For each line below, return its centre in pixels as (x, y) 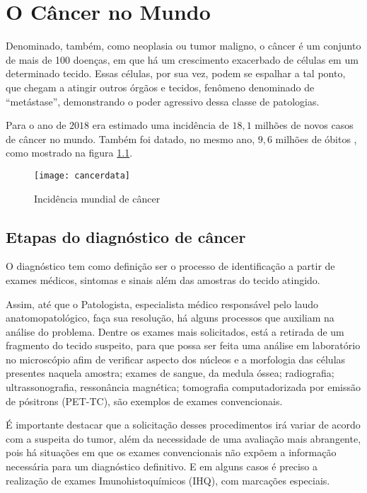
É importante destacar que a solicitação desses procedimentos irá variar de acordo (183, 425)
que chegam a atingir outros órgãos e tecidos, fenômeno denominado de (160, 87)
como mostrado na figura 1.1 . (69, 153)
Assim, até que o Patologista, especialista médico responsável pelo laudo (162, 304)
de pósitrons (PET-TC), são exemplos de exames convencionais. (144, 401)
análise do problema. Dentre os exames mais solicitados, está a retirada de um (175, 331)
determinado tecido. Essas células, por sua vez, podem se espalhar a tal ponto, (176, 73)
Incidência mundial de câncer (97, 198)
